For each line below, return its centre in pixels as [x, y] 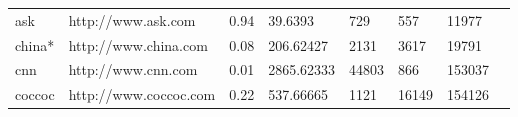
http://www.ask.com [132, 19]
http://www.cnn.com [133, 69]
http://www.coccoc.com [142, 94]
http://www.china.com [138, 44]
